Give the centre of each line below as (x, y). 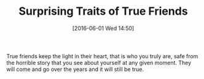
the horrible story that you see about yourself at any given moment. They (99, 62)
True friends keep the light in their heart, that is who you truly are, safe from (102, 56)
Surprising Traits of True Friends (103, 11)
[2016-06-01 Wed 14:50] (103, 28)
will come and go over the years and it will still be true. (75, 69)
